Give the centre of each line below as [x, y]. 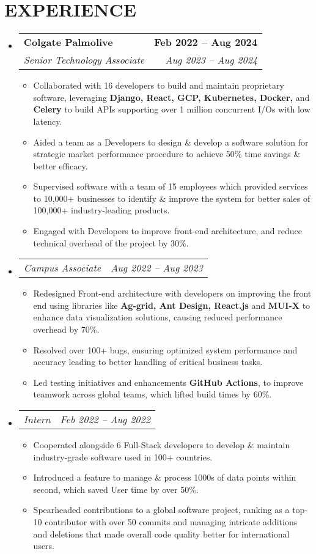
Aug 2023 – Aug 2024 [211, 60]
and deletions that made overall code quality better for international [161, 534]
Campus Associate [62, 268]
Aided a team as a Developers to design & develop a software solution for [171, 142]
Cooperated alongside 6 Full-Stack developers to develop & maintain [162, 445]
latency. [48, 121]
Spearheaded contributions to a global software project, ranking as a [161, 510]
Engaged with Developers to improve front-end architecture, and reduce [167, 231]
